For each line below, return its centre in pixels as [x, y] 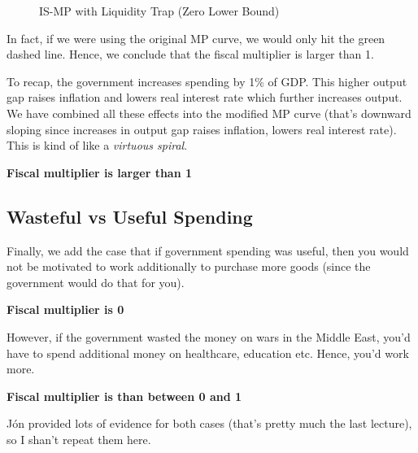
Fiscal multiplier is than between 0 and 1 [124, 396]
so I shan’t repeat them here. [79, 439]
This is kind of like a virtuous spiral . [97, 145]
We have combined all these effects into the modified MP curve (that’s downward [209, 113]
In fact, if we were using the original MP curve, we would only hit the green [196, 38]
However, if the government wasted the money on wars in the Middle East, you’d [209, 336]
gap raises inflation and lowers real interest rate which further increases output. [205, 97]
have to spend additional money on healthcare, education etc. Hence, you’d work [208, 353]
